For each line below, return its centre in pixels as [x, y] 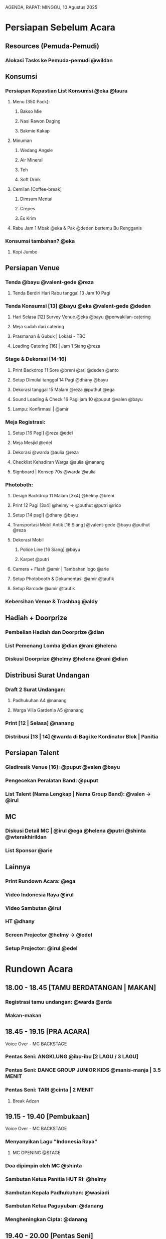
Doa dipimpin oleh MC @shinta [44, 1165]
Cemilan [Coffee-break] [37, 189]
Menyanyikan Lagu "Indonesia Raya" [51, 1142]
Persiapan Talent [32, 753]
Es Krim [28, 218]
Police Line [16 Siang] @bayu [50, 549]
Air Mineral [31, 160]
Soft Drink [30, 180]
